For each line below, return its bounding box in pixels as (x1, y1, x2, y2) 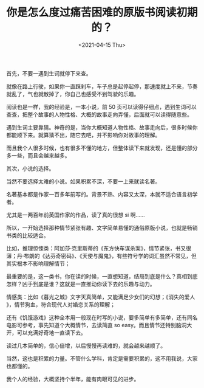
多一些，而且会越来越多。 (6, 151, 70, 159)
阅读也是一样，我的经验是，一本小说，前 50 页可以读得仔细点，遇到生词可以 (6, 103, 197, 110)
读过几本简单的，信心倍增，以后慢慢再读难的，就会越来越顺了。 (6, 342, 166, 349)
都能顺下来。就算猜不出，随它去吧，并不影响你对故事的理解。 (6, 131, 161, 139)
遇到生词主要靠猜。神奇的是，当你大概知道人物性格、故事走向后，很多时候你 (6, 123, 198, 131)
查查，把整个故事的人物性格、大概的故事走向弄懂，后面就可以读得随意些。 (6, 111, 192, 118)
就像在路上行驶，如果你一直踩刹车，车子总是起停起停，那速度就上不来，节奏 (6, 83, 198, 90)
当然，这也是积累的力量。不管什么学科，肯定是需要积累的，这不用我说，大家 (6, 355, 198, 362)
